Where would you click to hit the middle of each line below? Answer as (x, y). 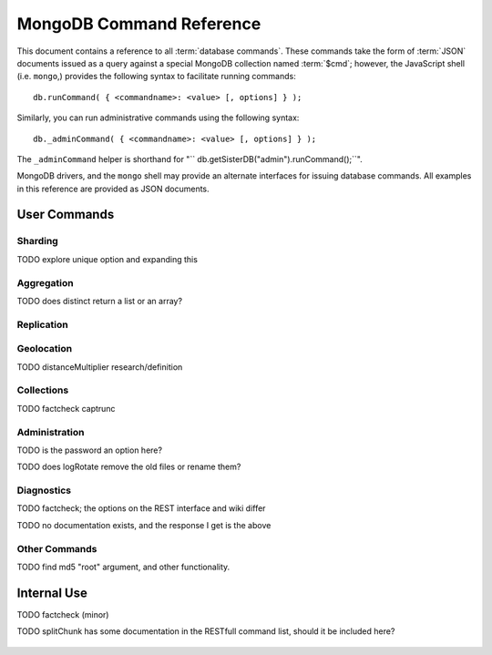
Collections (43, 390)
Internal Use (52, 593)
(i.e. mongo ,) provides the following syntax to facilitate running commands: (156, 77)
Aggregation (45, 282)
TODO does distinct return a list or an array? (99, 301)
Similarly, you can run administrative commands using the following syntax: (158, 118)
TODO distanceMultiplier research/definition (100, 367)
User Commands (66, 215)
